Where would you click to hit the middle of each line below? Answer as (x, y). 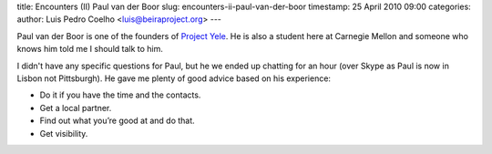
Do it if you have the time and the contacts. (120, 95)
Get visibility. (64, 133)
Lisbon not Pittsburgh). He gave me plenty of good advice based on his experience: (174, 78)
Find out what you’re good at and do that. (117, 121)
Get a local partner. (76, 108)
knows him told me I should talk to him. (90, 49)
